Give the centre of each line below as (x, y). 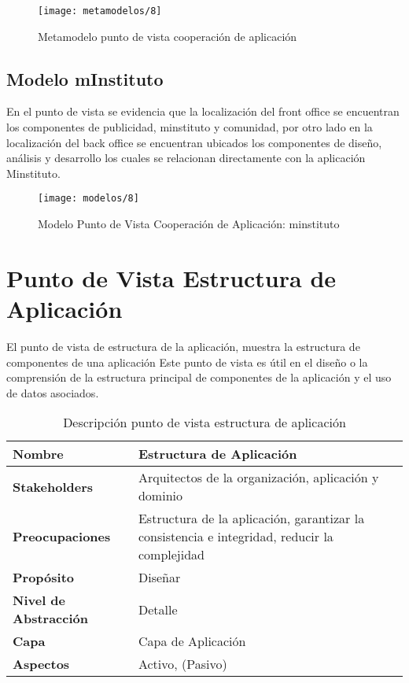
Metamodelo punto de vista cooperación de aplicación (168, 36)
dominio (160, 496)
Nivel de (39, 600)
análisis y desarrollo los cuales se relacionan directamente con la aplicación (186, 158)
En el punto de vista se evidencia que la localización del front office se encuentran (203, 111)
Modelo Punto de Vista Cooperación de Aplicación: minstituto (189, 224)
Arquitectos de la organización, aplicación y (258, 478)
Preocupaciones (62, 537)
